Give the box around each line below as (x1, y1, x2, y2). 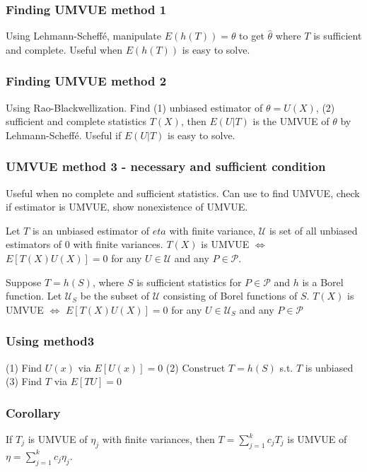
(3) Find (6, 374, 42, 389)
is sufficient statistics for (136, 274, 242, 289)
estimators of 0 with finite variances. (6, 237, 163, 252)
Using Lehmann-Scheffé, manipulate (6, 28, 161, 43)
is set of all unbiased (269, 223, 358, 237)
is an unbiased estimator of (32, 223, 150, 237)
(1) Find (6, 360, 42, 374)
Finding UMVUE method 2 (6, 72, 167, 90)
